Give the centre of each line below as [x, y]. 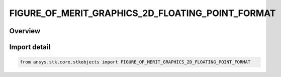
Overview [25, 31]
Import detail [30, 47]
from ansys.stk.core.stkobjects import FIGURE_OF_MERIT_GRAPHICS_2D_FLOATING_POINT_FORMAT [135, 62]
